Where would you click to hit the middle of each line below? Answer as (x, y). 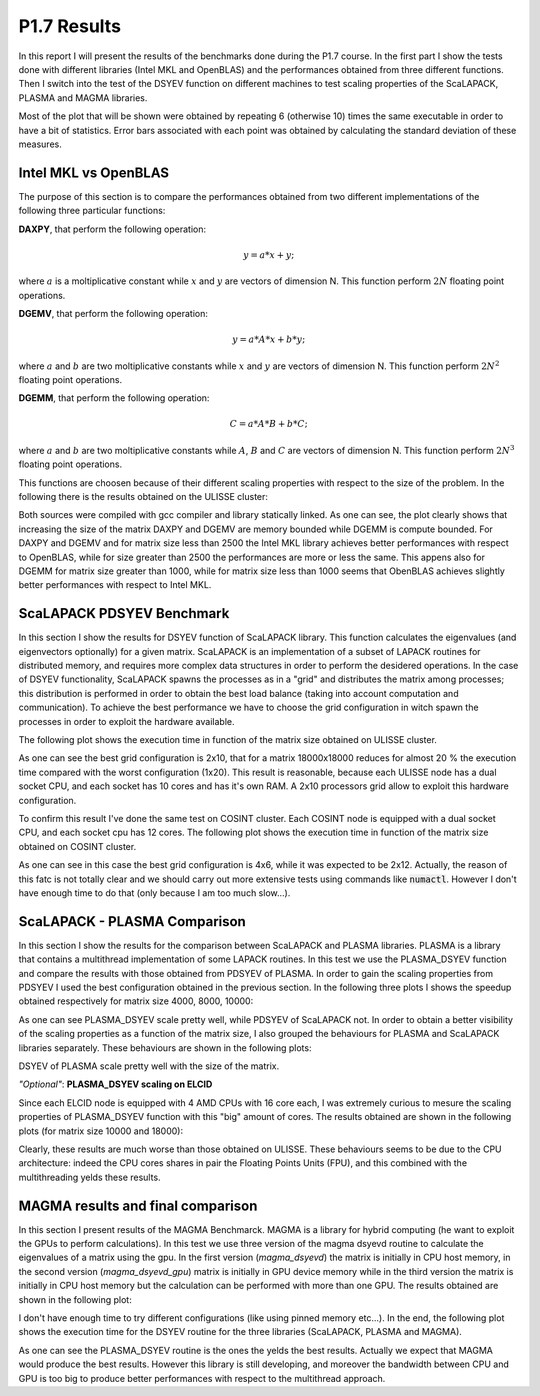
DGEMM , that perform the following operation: (114, 398)
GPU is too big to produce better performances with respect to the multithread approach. (202, 1378)
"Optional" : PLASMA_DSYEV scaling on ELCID (115, 1084)
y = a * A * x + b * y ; (268, 339)
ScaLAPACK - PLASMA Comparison (132, 921)
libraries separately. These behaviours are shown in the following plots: (165, 1047)
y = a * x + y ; (269, 254)
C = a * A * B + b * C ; (269, 424)
